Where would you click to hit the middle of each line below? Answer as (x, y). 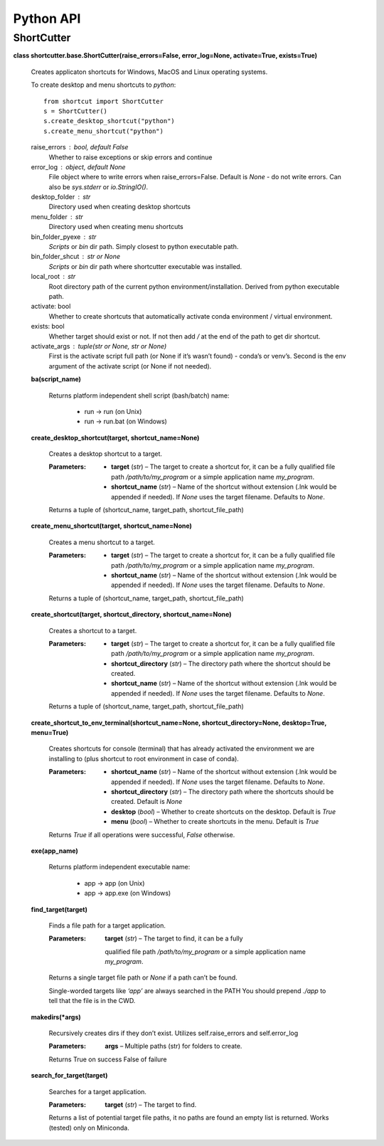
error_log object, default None (78, 166)
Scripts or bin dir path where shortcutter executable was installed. (145, 266)
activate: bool (51, 307)
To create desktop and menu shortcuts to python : (103, 85)
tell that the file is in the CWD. (92, 1001)
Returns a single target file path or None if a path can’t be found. (143, 977)
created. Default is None (147, 802)
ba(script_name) (56, 379)
